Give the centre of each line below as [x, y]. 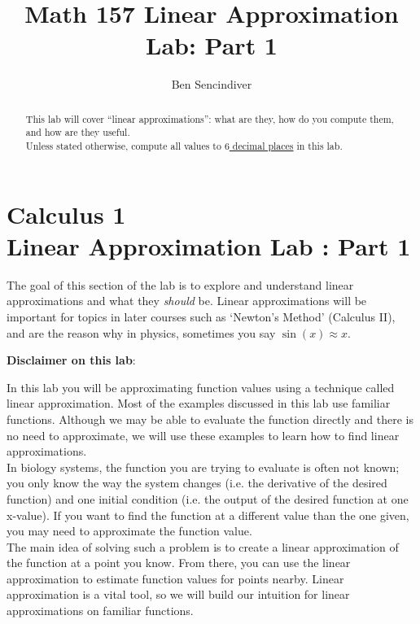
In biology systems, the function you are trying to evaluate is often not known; [203, 467]
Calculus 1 [66, 214]
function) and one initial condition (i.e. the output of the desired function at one [208, 498]
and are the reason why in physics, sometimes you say [141, 332]
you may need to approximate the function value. [129, 531]
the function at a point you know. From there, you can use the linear [179, 563]
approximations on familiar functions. [100, 611]
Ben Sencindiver [212, 84]
